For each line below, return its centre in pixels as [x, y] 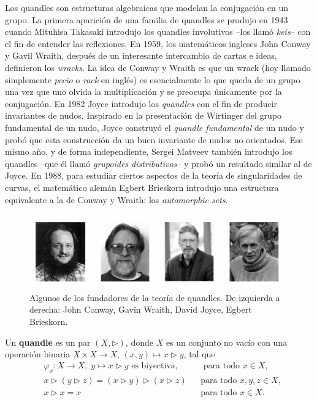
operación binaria [38, 354]
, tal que [199, 354]
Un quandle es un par [48, 342]
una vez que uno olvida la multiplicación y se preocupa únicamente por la [143, 91]
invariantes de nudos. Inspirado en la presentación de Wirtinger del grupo [143, 115]
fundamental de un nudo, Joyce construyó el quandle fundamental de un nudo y [155, 127]
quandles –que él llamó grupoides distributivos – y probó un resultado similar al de [158, 163]
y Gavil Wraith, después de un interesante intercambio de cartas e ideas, [141, 55]
